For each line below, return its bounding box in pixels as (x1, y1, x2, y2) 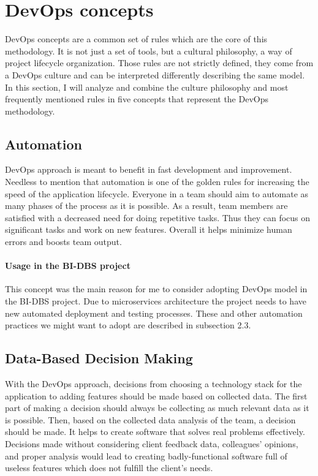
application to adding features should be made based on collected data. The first (5, 389, 308, 402)
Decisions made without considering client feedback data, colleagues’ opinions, (5, 437, 298, 450)
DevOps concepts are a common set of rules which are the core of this (5, 32, 268, 45)
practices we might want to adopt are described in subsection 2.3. (5, 319, 251, 331)
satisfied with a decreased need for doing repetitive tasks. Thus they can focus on (5, 211, 311, 224)
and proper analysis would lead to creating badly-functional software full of (5, 449, 287, 462)
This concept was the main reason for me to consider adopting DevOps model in (5, 282, 308, 295)
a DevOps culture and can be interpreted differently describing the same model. (5, 68, 305, 81)
